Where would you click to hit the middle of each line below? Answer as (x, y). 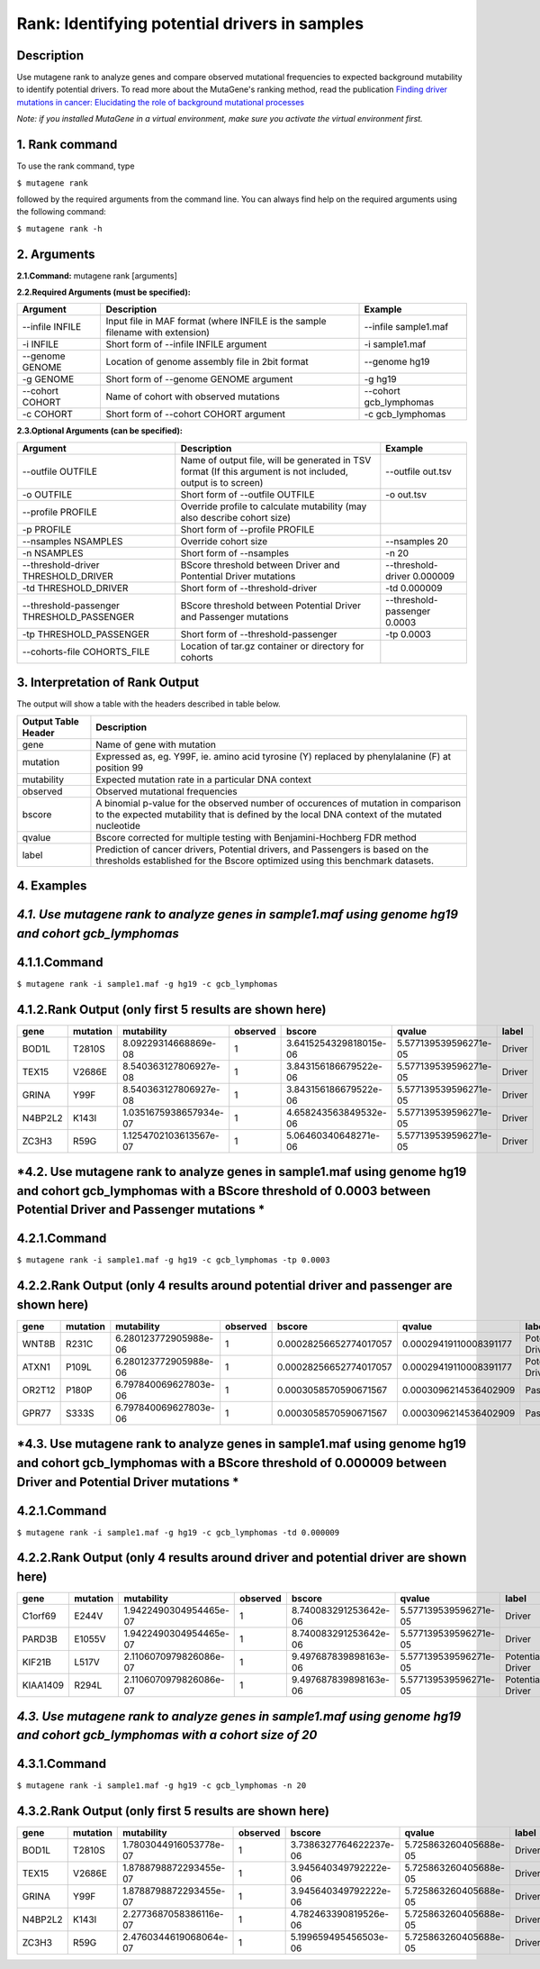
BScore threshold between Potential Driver (271, 606)
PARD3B (40, 1639)
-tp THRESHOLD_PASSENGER (86, 634)
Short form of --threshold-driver (249, 588)
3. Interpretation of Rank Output (108, 683)
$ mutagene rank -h (59, 228)
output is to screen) (222, 482)
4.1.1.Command (60, 962)
